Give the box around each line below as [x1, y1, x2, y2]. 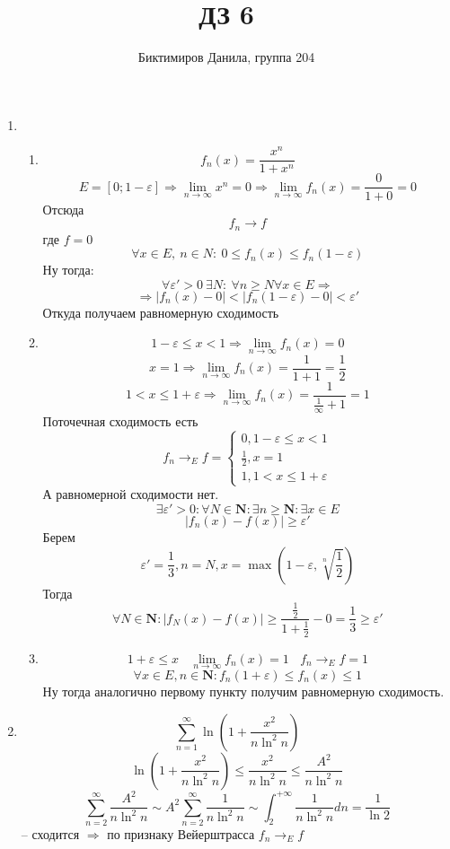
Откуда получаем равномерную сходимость [42, 302, 279, 321]
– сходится [21, 824, 80, 843]
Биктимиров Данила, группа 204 [137, 48, 315, 66]
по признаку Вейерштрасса [107, 824, 255, 843]
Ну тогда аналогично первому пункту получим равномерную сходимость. [42, 681, 445, 700]
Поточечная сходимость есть [42, 411, 199, 430]
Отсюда [42, 199, 84, 218]
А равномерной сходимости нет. [42, 485, 219, 503]
